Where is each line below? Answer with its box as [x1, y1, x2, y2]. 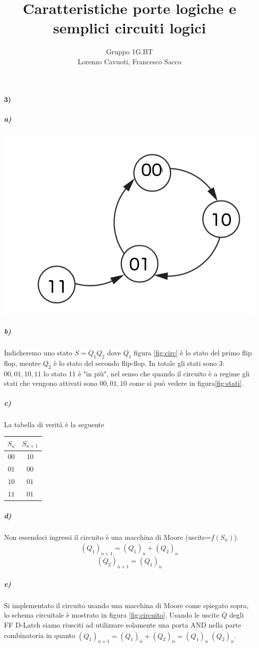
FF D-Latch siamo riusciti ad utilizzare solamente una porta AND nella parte [4, 619, 242, 630]
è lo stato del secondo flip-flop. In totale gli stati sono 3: [53, 358, 225, 368]
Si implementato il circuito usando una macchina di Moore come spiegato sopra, [4, 600, 249, 610]
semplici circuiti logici [53, 17, 206, 38]
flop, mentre [4, 358, 41, 368]
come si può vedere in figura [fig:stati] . [129, 378, 244, 388]
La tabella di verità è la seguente [4, 419, 104, 429]
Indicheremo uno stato [4, 347, 73, 358]
